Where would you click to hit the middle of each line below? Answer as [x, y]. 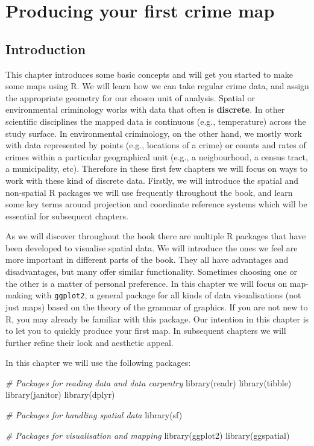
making [19, 295]
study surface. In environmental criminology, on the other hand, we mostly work [154, 133]
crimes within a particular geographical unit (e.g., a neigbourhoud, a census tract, [157, 156]
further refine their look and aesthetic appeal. [89, 342]
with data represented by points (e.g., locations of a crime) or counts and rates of [156, 145]
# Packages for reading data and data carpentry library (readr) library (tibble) [149, 382]
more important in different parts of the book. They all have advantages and [147, 259]
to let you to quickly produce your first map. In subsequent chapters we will [146, 331]
